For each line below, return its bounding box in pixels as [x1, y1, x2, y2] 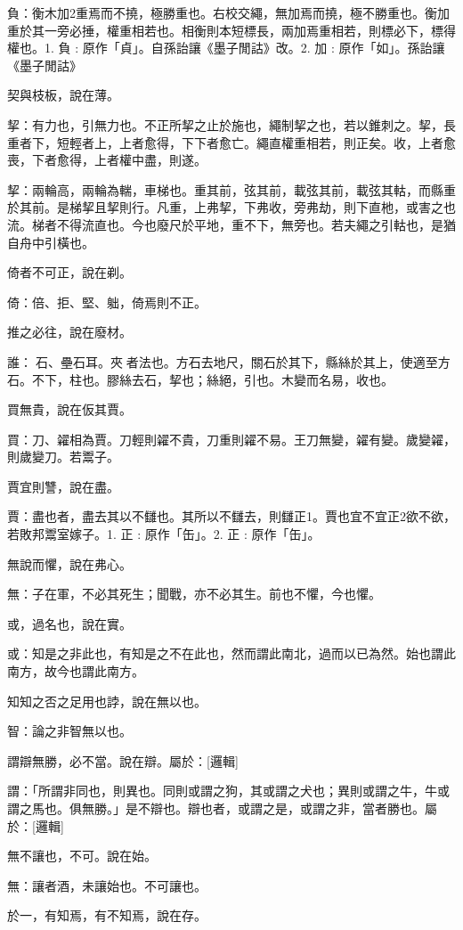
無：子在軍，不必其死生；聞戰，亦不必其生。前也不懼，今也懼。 [7, 584, 381, 603]
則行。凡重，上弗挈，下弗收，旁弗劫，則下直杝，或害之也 [118, 198, 456, 216]
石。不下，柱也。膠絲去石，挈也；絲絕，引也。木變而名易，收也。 [7, 370, 394, 388]
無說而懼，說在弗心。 [7, 554, 132, 573]
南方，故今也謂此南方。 [7, 662, 144, 681]
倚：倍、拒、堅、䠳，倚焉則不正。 [7, 292, 207, 311]
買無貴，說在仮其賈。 [7, 400, 132, 419]
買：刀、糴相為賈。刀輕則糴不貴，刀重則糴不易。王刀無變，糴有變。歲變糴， [7, 429, 456, 448]
